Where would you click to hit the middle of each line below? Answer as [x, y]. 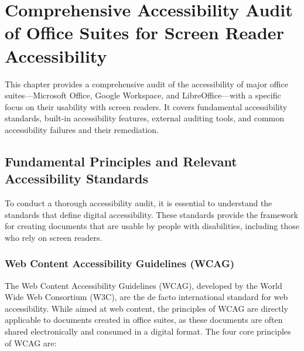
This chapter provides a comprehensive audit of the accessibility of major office [146, 84]
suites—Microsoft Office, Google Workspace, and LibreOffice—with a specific [143, 95]
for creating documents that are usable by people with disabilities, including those [152, 226]
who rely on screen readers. [54, 237]
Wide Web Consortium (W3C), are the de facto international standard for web [146, 297]
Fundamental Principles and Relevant [121, 161]
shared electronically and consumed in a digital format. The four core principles [148, 331]
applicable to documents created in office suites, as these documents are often [144, 320]
